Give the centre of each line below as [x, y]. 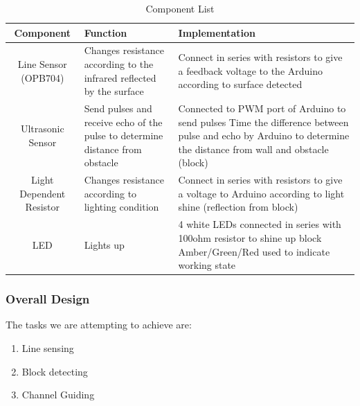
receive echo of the [123, 122]
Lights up [104, 244]
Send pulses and [118, 108]
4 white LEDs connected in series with [260, 224]
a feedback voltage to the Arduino [251, 70]
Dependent [43, 193]
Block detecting [55, 371]
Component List [180, 8]
